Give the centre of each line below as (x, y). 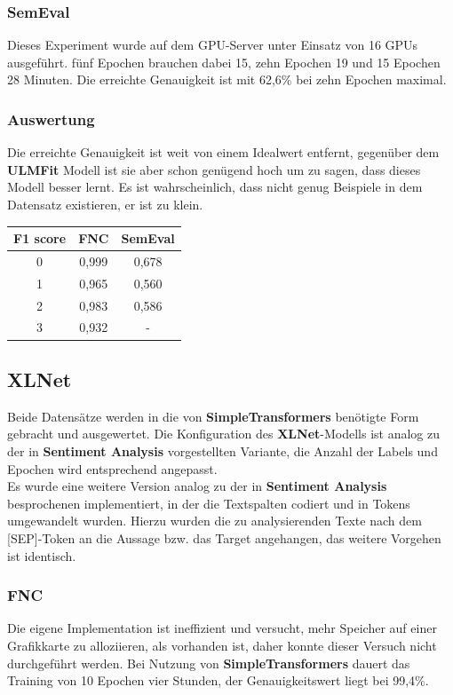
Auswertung (51, 118)
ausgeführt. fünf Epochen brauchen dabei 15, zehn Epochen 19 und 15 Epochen (224, 62)
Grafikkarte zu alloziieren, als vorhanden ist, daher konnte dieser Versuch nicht (222, 645)
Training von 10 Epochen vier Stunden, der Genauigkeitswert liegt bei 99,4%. (218, 680)
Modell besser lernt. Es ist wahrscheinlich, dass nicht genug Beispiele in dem (215, 187)
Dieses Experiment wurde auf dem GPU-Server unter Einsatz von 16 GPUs (213, 45)
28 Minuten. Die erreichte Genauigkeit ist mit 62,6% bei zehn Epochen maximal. (227, 79)
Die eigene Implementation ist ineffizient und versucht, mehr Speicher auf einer (222, 628)
